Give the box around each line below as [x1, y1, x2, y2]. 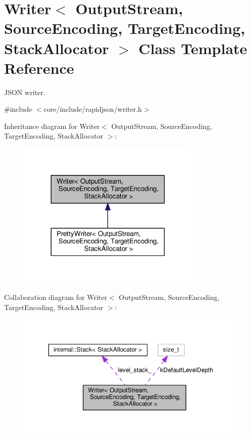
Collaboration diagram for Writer [4, 292, 108, 302]
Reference [4, 57, 74, 78]
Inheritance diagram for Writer [4, 120, 100, 131]
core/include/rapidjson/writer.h [43, 104, 142, 114]
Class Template [138, 37, 247, 58]
